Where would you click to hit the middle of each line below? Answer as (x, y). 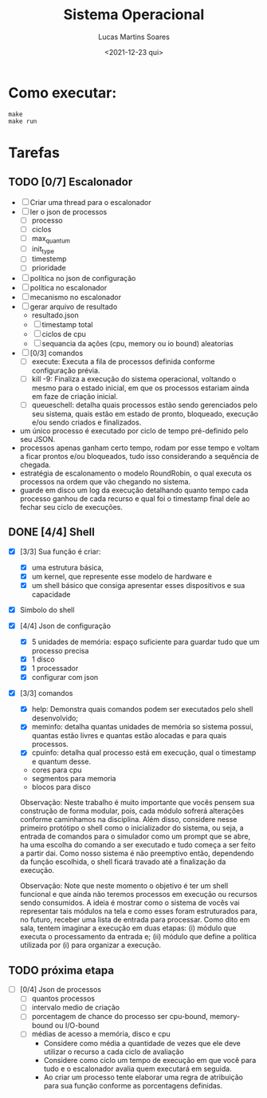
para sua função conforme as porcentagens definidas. (133, 1085)
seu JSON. (37, 439)
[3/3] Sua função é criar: (60, 551)
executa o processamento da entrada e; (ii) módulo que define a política (138, 937)
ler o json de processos (69, 211)
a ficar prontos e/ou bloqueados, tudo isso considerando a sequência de (139, 456)
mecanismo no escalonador (76, 297)
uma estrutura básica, (67, 567)
